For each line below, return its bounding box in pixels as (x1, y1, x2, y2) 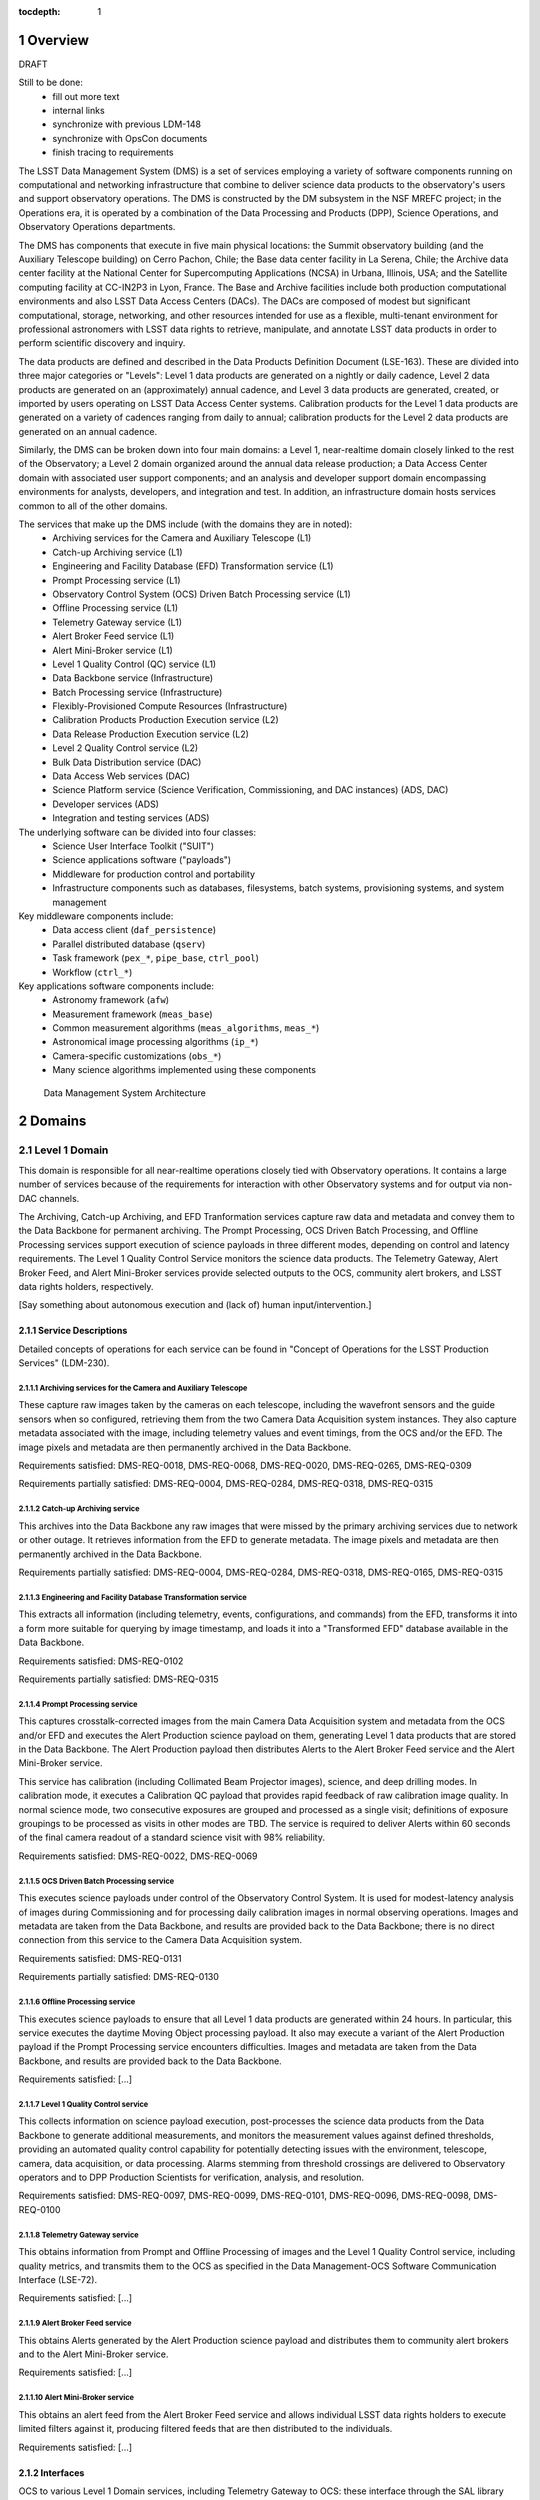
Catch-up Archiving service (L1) (52, 546, 184, 558)
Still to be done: (18, 76, 84, 89)
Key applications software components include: (18, 980, 215, 992)
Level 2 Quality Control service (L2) (52, 742, 199, 754)
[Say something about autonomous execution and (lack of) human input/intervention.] (18, 1299, 372, 1311)
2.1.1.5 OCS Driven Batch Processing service (18, 1876, 175, 1886)
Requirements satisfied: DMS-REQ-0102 (18, 1655, 184, 1667)
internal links (52, 105, 105, 117)
